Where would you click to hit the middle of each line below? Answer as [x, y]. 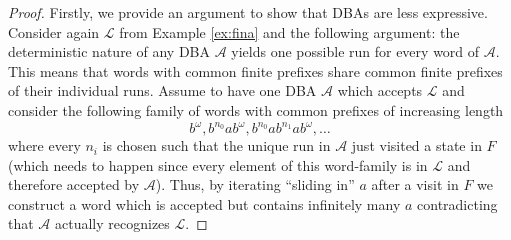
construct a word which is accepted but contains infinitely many [204, 203]
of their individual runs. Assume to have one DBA [162, 90]
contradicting [457, 203]
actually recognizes [112, 223]
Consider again [54, 31]
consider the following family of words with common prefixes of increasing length [256, 109]
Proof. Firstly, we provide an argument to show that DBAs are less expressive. [248, 12]
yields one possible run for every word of [355, 51]
